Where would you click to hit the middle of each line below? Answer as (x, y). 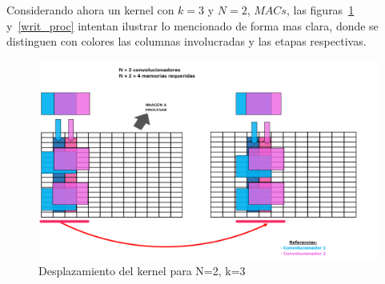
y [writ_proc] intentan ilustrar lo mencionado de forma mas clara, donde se (192, 25)
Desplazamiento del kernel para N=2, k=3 (142, 271)
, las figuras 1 (320, 10)
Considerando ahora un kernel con (90, 10)
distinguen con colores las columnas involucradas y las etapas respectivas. (186, 41)
